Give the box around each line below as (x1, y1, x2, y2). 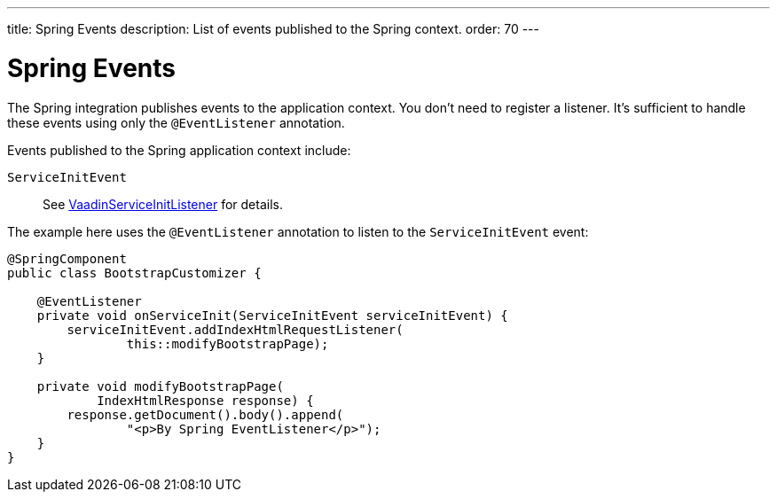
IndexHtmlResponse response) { (97, 393, 314, 408)
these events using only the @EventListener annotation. (7, 114, 345, 130)
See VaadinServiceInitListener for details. (43, 196, 283, 212)
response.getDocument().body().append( (67, 407, 344, 422)
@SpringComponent (7, 251, 127, 266)
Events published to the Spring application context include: (7, 142, 351, 158)
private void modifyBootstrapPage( (36, 378, 284, 394)
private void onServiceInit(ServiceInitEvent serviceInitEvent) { (36, 308, 508, 323)
